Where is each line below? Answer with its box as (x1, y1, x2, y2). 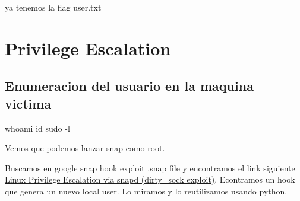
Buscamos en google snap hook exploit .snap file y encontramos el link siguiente (5, 161, 295, 174)
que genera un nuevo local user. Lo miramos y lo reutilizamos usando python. (5, 184, 288, 197)
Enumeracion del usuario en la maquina (5, 76, 254, 95)
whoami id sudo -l (5, 122, 70, 134)
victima (5, 94, 52, 112)
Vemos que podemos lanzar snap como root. (5, 142, 165, 154)
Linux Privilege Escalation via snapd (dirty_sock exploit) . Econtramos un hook (5, 173, 295, 186)
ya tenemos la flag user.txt (5, 1, 102, 13)
